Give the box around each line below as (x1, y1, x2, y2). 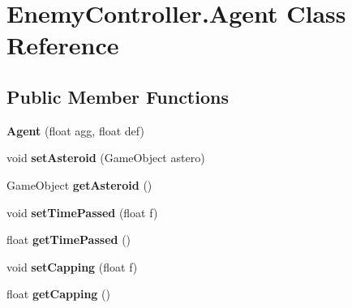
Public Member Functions (6, 83, 229, 109)
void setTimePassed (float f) (6, 203, 158, 220)
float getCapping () (6, 285, 110, 302)
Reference (6, 28, 119, 62)
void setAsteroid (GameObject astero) (6, 149, 205, 166)
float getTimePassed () (6, 231, 131, 248)
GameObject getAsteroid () (6, 176, 152, 193)
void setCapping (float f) (6, 258, 138, 275)
